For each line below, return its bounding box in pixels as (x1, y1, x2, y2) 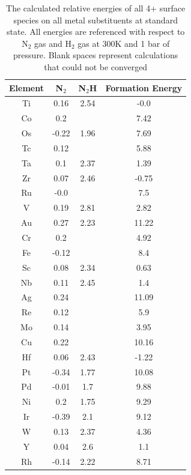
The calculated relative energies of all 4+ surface (6, 2, 186, 14)
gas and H (34, 37, 71, 49)
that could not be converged (44, 60, 148, 73)
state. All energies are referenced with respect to (7, 25, 185, 38)
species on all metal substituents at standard (13, 13, 178, 26)
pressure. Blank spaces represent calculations (13, 49, 178, 61)
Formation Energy (105, 81, 183, 94)
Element (9, 81, 44, 94)
